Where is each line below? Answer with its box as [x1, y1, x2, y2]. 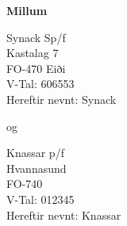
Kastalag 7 [6, 44, 59, 61]
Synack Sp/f [6, 29, 66, 45]
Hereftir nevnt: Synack [6, 90, 117, 107]
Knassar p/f [6, 144, 64, 161]
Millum [6, 2, 48, 18]
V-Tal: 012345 [6, 190, 75, 207]
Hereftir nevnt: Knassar [6, 206, 121, 223]
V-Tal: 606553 [6, 75, 75, 92]
